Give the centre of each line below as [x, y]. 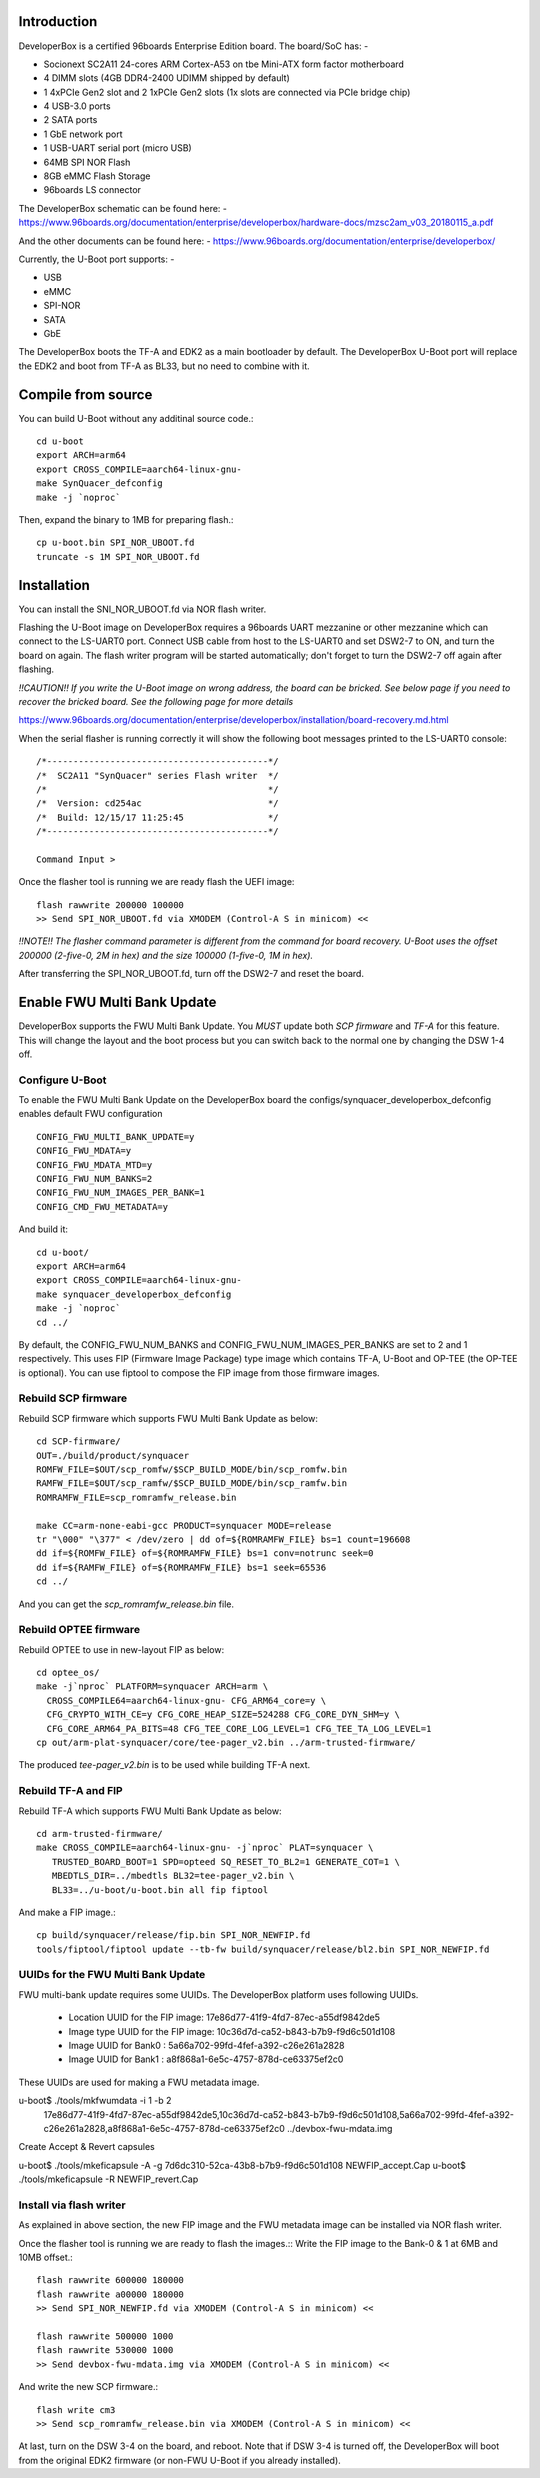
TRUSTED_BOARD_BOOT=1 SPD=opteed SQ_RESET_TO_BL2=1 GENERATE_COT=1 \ [225, 1861]
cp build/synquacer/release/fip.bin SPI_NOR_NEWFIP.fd [173, 1935]
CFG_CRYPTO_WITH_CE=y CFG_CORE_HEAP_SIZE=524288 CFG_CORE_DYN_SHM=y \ [223, 1714]
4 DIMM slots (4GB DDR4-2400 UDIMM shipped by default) [166, 78]
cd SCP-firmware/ [78, 1441]
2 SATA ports [70, 120]
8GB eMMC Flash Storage [97, 176]
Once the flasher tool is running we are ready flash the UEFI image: [156, 882]
